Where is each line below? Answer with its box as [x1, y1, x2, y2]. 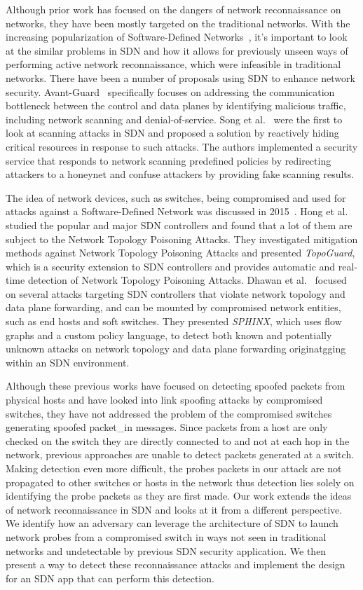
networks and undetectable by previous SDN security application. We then [6, 543, 327, 558]
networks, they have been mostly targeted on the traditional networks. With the [6, 15, 350, 30]
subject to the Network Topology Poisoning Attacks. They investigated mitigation [6, 231, 358, 246]
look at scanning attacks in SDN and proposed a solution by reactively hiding [6, 125, 339, 140]
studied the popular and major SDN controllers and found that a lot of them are [6, 217, 352, 232]
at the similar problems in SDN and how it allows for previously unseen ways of [6, 43, 348, 57]
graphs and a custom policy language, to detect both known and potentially [6, 327, 332, 342]
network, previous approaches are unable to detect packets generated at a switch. [6, 447, 355, 462]
